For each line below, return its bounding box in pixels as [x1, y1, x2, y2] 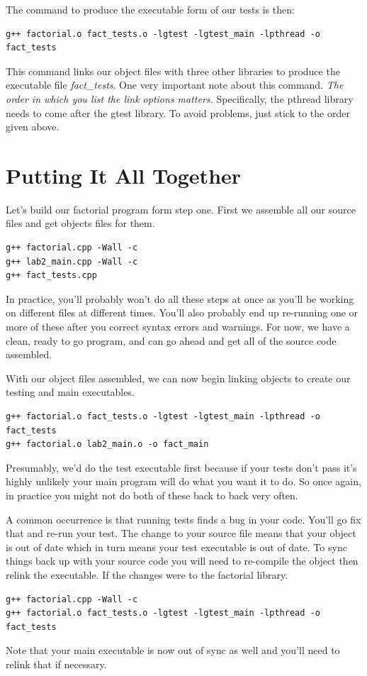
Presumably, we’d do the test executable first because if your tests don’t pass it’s [6, 460, 357, 475]
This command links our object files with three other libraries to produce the [6, 63, 340, 78]
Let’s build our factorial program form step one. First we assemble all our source [6, 201, 356, 216]
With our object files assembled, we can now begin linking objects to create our [6, 370, 351, 385]
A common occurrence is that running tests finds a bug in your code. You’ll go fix [6, 511, 361, 526]
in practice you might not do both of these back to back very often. [6, 487, 298, 502]
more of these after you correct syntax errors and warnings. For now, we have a [6, 319, 350, 334]
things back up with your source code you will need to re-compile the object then [6, 553, 358, 568]
